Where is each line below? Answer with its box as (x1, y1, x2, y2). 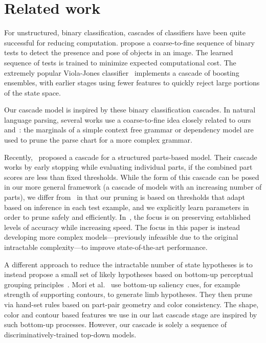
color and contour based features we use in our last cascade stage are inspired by (4, 309, 257, 319)
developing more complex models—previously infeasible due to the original (4, 232, 238, 242)
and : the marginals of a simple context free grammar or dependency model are (4, 124, 254, 135)
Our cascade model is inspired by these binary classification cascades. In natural (4, 104, 256, 115)
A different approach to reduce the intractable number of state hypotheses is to (4, 259, 253, 269)
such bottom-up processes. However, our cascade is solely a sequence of (4, 319, 227, 330)
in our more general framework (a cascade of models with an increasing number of (4, 181, 262, 192)
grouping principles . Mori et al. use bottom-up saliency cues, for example (4, 279, 240, 289)
